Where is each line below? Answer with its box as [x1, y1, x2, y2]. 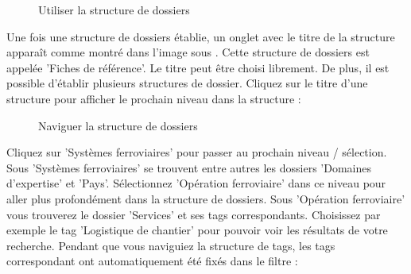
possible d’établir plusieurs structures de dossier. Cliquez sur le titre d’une [6, 75, 368, 91]
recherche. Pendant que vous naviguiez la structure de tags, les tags [6, 237, 335, 253]
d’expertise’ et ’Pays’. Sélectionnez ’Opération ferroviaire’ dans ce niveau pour [6, 175, 386, 191]
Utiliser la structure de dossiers [38, 2, 190, 17]
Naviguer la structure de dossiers [38, 117, 198, 133]
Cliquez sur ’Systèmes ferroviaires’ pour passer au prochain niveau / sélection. [6, 144, 387, 160]
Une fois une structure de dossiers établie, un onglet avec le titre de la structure [6, 28, 395, 44]
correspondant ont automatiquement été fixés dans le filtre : [6, 253, 298, 269]
